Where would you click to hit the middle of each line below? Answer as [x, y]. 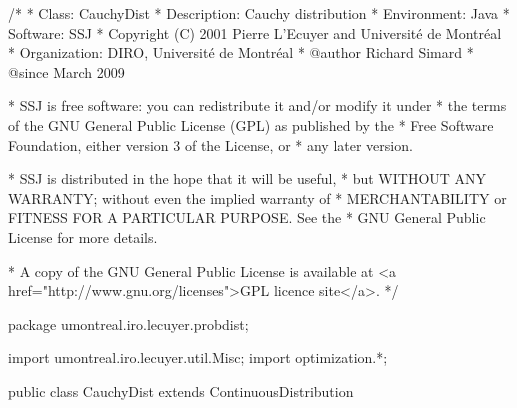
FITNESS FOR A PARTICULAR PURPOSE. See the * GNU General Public [247, 217]
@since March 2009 [66, 71]
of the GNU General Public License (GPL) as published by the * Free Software [251, 124]
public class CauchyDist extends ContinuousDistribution [181, 390]
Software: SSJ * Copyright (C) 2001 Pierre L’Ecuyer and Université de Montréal [255, 32]
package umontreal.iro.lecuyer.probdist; [128, 323]
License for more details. [83, 236]
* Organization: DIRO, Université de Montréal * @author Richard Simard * [241, 52]
